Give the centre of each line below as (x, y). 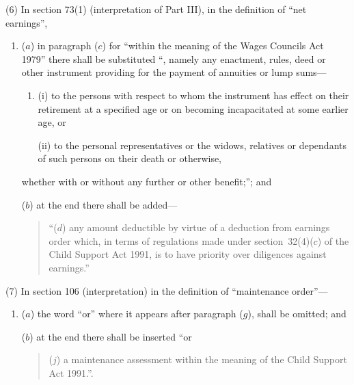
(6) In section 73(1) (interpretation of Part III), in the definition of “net (156, 9)
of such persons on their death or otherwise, (130, 158)
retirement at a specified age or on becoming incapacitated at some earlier (193, 108)
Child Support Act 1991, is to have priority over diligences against (188, 254)
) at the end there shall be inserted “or (111, 336)
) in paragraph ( (64, 45)
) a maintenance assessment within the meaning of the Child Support (202, 359)
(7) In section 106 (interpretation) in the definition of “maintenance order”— (167, 290)
